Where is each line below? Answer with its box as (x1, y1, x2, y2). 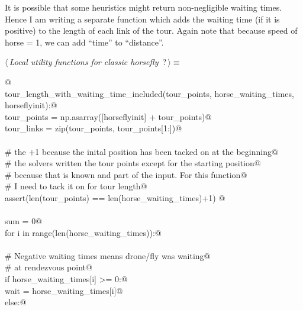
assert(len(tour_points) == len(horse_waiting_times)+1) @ (5, 191, 225, 204)
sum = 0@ (5, 215, 43, 227)
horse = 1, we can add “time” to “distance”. (5, 35, 164, 48)
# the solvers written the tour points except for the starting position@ (5, 157, 261, 169)
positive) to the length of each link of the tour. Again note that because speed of (5, 24, 298, 37)
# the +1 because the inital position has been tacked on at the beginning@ (5, 145, 278, 157)
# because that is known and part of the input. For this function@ (5, 168, 247, 180)
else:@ (5, 296, 27, 308)
